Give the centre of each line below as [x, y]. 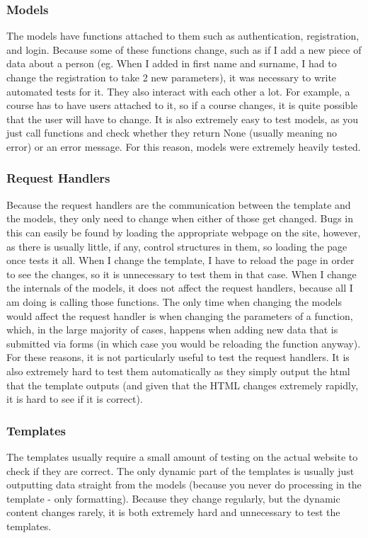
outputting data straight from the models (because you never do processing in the [184, 485]
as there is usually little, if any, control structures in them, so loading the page [177, 246]
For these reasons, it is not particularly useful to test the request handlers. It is [178, 357]
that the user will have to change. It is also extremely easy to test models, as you [183, 119]
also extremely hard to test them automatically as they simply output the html [178, 371]
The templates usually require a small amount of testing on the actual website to [182, 456]
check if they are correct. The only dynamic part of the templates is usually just [180, 470]
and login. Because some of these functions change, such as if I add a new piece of [184, 49]
